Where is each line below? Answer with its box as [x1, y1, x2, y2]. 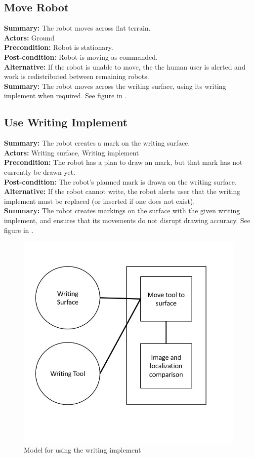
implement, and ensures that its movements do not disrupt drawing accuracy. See [4, 215, 251, 225]
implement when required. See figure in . [4, 90, 127, 101]
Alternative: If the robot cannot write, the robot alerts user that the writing [4, 186, 241, 196]
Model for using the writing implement [24, 445, 141, 455]
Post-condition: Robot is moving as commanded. [4, 51, 158, 62]
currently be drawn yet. [4, 166, 76, 177]
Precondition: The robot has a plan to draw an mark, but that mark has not [4, 157, 243, 167]
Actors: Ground [4, 32, 55, 42]
